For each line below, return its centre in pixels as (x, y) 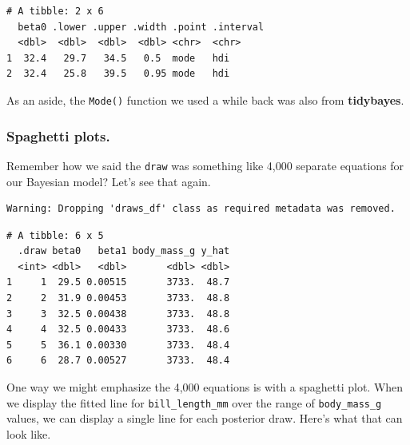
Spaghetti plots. (58, 135)
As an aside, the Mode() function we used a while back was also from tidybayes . (205, 99)
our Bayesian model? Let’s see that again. (109, 181)
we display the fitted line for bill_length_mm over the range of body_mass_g (194, 402)
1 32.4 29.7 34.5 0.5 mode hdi (118, 58)
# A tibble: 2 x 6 (55, 11)
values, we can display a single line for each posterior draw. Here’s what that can (205, 418)
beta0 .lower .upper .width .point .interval (141, 27)
